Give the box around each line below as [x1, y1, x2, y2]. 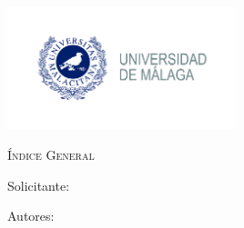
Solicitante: [7, 175, 70, 194]
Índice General [7, 145, 95, 164]
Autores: [7, 206, 55, 225]
